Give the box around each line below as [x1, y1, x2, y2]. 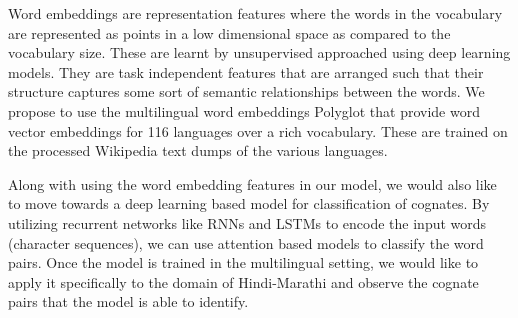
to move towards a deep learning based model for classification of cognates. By [8, 193, 490, 214]
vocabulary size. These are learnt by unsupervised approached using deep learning [8, 42, 511, 63]
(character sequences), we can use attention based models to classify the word [8, 232, 484, 253]
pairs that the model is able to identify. [8, 291, 249, 312]
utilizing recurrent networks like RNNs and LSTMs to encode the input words [8, 212, 487, 233]
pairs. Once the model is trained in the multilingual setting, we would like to [8, 252, 479, 273]
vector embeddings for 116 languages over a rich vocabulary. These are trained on [8, 120, 508, 141]
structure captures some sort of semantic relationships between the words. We [8, 81, 485, 102]
